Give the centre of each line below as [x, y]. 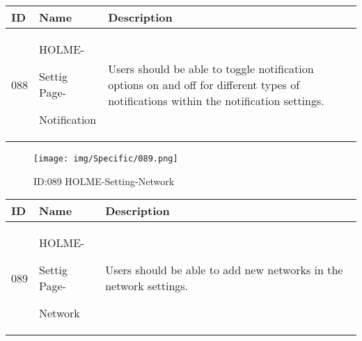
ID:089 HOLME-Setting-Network [104, 181]
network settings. [147, 286]
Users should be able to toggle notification [211, 68]
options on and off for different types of [204, 84]
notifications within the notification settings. [216, 100]
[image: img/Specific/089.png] [106, 159]
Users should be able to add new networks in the [224, 270]
